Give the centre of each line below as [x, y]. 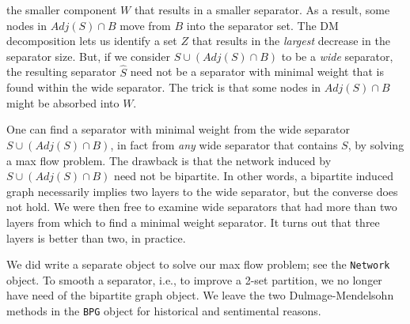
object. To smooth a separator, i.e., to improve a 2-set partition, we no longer [194, 279]
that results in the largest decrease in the [291, 41]
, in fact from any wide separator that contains [224, 144]
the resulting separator [61, 72]
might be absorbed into [63, 102]
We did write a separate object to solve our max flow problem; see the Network [198, 264]
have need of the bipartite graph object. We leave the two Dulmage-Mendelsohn [200, 295]
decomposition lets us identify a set [92, 41]
